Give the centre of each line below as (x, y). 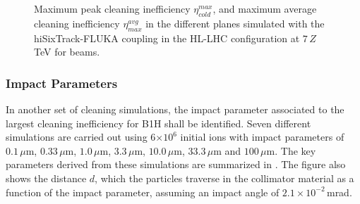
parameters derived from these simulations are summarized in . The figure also (176, 164)
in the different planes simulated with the (235, 23)
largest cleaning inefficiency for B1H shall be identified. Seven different (158, 123)
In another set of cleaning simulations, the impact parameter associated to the (175, 109)
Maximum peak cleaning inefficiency (112, 8)
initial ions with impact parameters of (262, 137)
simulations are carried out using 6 (81, 137)
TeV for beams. (67, 52)
